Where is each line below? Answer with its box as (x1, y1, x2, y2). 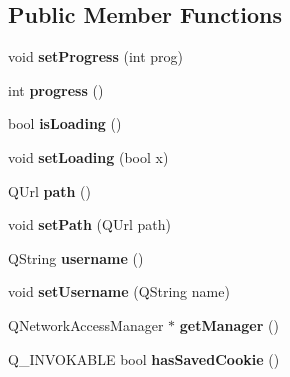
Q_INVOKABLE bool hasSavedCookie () (8, 348, 280, 369)
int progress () (8, 79, 104, 100)
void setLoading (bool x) (8, 146, 169, 167)
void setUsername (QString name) (8, 281, 230, 302)
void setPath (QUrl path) (8, 214, 171, 235)
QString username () (8, 247, 144, 268)
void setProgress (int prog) (8, 46, 184, 67)
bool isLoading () (8, 113, 122, 134)
